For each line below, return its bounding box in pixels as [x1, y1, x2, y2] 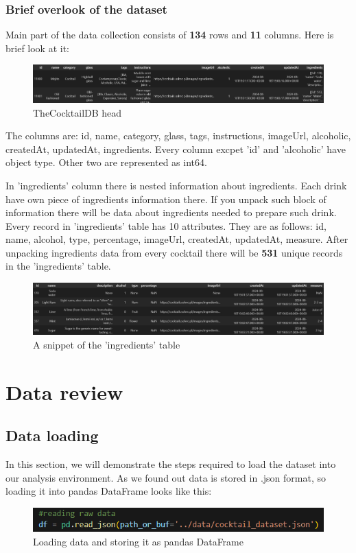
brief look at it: [5, 40, 70, 55]
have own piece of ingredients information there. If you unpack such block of [5, 191, 327, 206]
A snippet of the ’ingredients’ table [33, 337, 180, 351]
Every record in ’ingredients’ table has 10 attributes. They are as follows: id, [5, 218, 327, 233]
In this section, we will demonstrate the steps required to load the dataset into [5, 457, 336, 471]
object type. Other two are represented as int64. [5, 155, 207, 169]
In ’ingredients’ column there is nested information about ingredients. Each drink [5, 178, 347, 192]
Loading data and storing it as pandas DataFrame [33, 534, 244, 548]
